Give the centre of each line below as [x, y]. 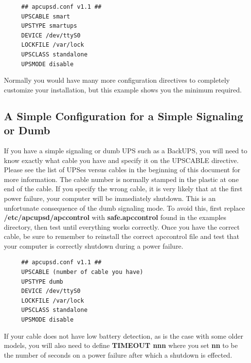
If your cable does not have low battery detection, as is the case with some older [124, 336]
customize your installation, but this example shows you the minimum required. [123, 89]
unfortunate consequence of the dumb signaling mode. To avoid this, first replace [125, 208]
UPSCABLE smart [46, 16]
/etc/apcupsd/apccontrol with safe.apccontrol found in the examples [115, 217]
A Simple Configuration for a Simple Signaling [124, 116]
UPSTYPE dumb [42, 281]
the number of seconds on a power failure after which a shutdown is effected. [118, 354]
